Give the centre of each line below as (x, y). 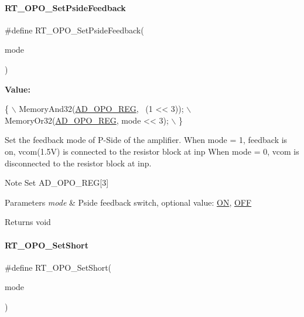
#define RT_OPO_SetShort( (58, 267)
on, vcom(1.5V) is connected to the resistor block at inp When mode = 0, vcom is (152, 151)
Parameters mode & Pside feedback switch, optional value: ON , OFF (128, 202)
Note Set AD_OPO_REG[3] (57, 183)
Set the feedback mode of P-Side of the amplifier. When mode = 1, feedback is (146, 140)
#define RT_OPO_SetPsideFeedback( (74, 30)
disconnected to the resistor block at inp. (78, 163)
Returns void (28, 222)
